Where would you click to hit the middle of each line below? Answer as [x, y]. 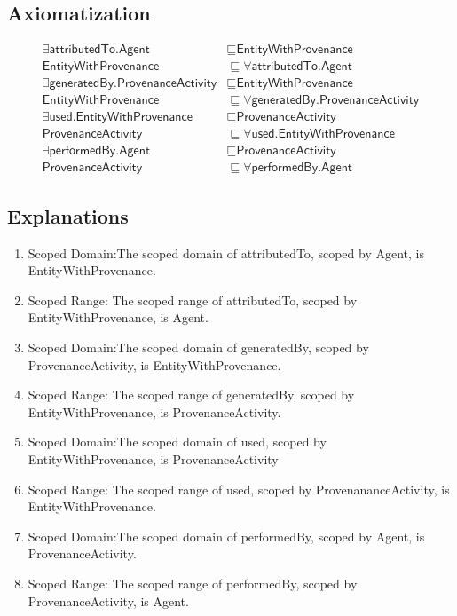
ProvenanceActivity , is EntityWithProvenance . [154, 364]
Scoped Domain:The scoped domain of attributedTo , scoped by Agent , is [226, 253]
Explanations [68, 215]
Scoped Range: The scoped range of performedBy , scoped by [193, 583]
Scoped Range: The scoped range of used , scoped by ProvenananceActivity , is [239, 489]
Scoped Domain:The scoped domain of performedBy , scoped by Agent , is [226, 536]
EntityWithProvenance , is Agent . [118, 317]
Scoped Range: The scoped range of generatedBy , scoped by [191, 395]
